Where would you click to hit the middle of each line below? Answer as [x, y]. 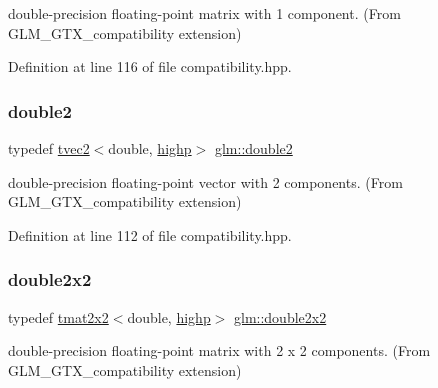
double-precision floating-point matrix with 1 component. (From [204, 13]
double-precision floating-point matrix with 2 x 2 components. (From [219, 350]
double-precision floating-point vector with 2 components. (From [205, 181]
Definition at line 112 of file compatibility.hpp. [150, 234]
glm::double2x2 [280, 316]
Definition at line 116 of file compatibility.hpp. [150, 66]
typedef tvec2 [49, 148]
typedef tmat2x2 [58, 316]
